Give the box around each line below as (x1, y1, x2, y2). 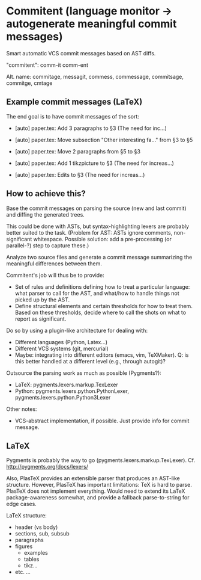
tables (23, 555, 40, 563)
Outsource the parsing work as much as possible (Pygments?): (6, 369, 162, 377)
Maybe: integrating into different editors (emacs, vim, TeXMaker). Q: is (14, 351, 189, 359)
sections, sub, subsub (14, 530, 70, 537)
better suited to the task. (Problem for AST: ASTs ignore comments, (6, 229, 173, 236)
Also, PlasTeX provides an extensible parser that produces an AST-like (6, 475, 180, 482)
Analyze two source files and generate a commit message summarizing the (6, 253, 193, 261)
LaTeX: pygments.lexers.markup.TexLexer (14, 381, 118, 388)
